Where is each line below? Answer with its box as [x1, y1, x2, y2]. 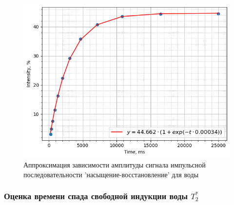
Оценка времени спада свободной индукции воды [4, 190, 188, 202]
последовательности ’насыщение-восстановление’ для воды [23, 169, 199, 179]
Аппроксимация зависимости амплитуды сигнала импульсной [23, 159, 206, 169]
